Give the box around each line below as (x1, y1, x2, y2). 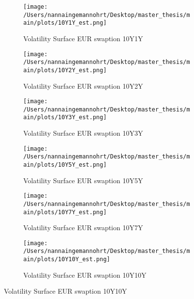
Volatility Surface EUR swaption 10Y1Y (23, 33, 143, 43)
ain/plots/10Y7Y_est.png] (23, 208, 107, 216)
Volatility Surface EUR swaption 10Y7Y (23, 222, 143, 233)
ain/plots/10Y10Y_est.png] (23, 256, 110, 263)
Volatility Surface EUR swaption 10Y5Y (23, 175, 143, 185)
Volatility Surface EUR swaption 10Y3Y (23, 128, 143, 138)
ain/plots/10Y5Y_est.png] (23, 161, 107, 168)
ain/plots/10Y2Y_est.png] (23, 66, 107, 74)
